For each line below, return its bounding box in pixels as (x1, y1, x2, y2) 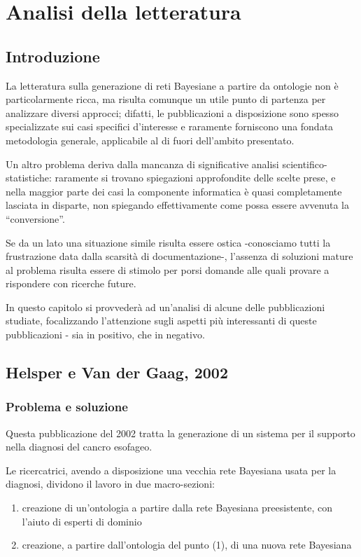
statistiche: (6, 170, 52, 185)
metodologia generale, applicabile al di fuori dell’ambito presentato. (6, 132, 295, 147)
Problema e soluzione (6, 398, 128, 415)
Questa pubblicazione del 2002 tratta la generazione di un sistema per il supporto (6, 425, 355, 440)
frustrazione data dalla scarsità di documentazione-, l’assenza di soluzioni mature (6, 249, 353, 263)
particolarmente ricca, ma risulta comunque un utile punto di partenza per (6, 92, 326, 106)
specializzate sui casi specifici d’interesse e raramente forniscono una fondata (6, 119, 334, 134)
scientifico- (282, 156, 327, 171)
